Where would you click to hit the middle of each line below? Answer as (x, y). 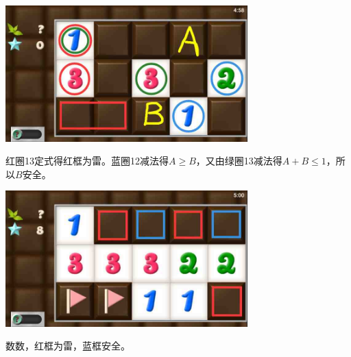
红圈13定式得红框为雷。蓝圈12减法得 (87, 161)
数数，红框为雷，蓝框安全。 (68, 346)
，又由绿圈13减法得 (239, 161)
